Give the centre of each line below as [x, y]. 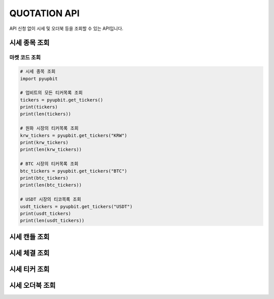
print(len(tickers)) [45, 114]
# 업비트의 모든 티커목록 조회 [52, 93]
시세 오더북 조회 [32, 285]
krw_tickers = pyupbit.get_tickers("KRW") [74, 135]
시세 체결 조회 [29, 253]
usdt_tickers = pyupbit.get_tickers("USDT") [76, 206]
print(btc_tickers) [44, 178]
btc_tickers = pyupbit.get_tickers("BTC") [74, 171]
